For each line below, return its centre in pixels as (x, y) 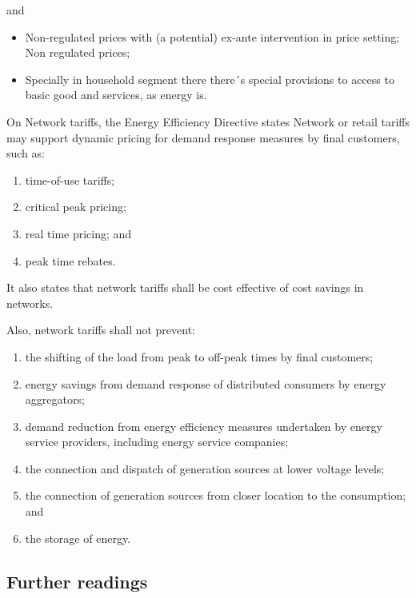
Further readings (77, 581)
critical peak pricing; (76, 207)
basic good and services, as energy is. (116, 95)
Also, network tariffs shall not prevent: (101, 330)
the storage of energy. (78, 538)
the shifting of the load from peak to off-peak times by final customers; (199, 356)
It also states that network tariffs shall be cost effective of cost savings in (185, 287)
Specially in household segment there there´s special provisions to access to (210, 79)
